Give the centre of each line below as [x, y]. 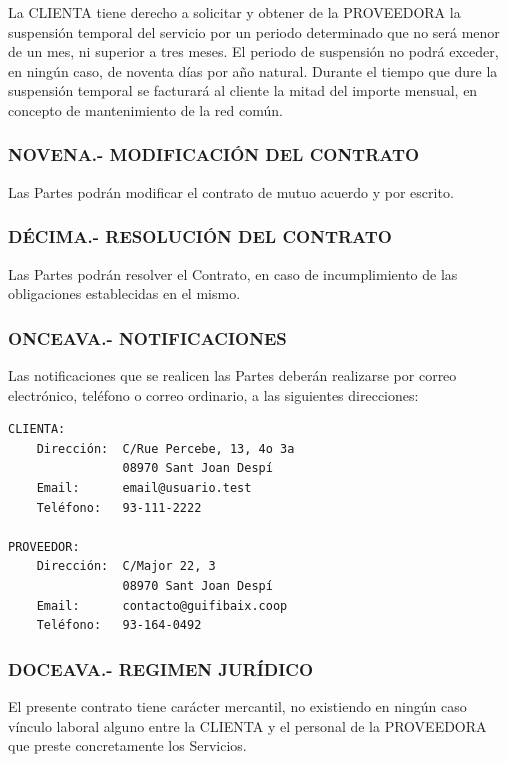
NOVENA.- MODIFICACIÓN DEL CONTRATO [214, 154]
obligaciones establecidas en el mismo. [124, 293]
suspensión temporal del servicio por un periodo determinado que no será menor [254, 31]
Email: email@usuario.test [144, 487]
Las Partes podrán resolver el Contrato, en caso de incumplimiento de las [233, 273]
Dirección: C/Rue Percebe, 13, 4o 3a [165, 448]
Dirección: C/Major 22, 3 [126, 566]
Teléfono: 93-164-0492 [119, 625]
